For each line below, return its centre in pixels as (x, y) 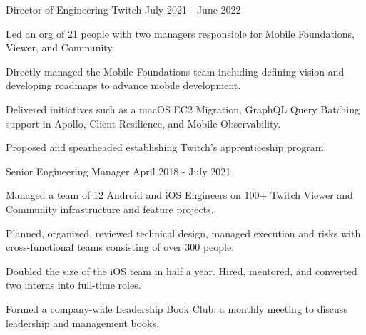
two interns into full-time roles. (73, 285)
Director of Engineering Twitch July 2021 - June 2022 (123, 9)
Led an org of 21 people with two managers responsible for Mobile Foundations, (180, 33)
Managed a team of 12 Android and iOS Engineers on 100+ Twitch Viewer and (179, 195)
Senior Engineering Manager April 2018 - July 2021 (118, 171)
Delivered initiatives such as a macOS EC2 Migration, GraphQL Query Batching (183, 109)
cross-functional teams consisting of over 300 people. (120, 247)
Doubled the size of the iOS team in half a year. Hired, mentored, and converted (182, 270)
